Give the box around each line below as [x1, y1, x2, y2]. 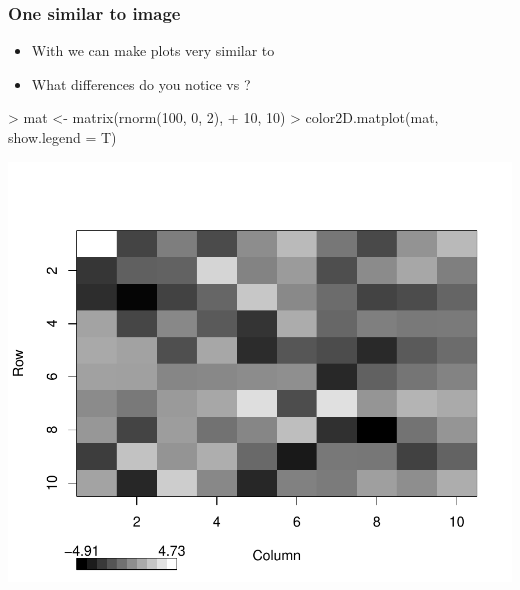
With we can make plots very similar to [31, 40, 275, 61]
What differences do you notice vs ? [31, 73, 251, 94]
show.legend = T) [8, 127, 117, 147]
